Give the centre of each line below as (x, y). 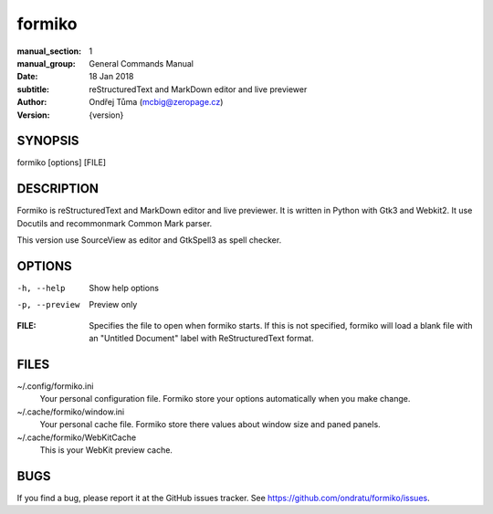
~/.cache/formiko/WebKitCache (77, 437)
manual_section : (49, 51)
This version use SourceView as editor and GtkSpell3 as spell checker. (149, 240)
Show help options (124, 288)
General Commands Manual (141, 63)
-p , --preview (48, 305)
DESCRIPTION (58, 189)
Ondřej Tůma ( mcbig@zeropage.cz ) (156, 102)
